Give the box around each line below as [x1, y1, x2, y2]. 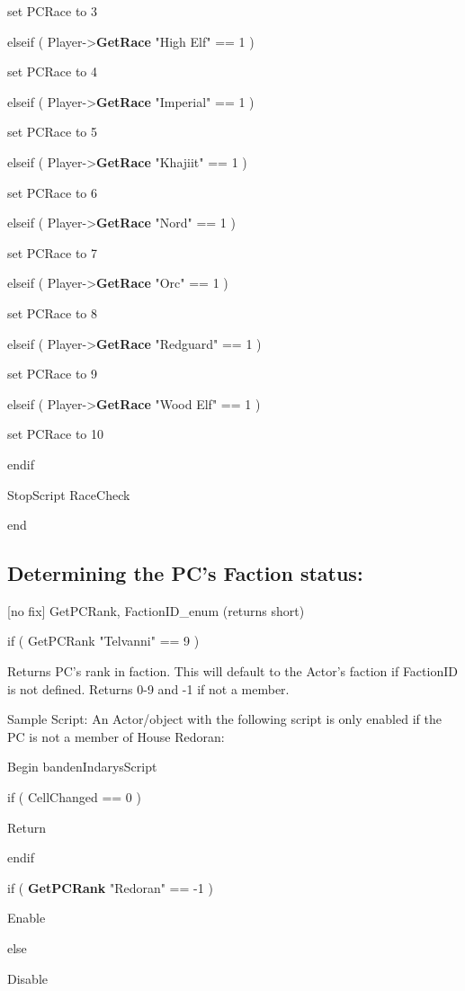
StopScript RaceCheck [7, 485, 130, 504]
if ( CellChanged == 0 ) [7, 788, 141, 807]
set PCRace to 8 [7, 303, 97, 322]
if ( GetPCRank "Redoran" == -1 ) [7, 878, 213, 897]
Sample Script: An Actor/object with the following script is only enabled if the [7, 710, 442, 728]
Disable [7, 969, 48, 987]
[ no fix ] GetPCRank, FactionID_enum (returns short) [7, 601, 305, 620]
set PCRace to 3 [7, 2, 97, 20]
